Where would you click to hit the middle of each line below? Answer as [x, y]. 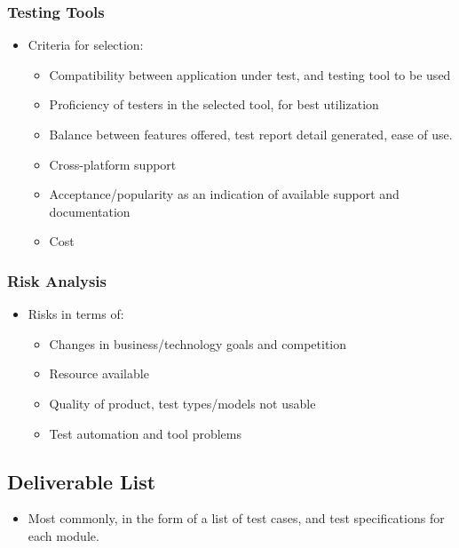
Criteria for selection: [86, 45]
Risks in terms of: [76, 314]
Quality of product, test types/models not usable [182, 403]
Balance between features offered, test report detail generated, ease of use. [251, 134]
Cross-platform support [113, 164]
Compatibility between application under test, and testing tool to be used [250, 74]
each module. [63, 535]
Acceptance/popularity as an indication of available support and [224, 194]
